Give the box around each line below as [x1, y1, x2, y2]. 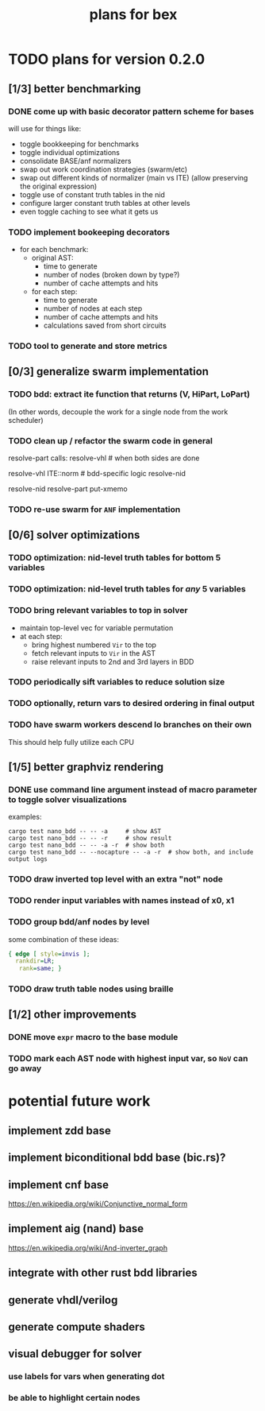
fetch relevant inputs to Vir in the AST [31, 648, 156, 657]
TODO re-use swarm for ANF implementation [8, 504, 181, 514]
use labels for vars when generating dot [8, 1371, 165, 1382]
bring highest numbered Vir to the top [31, 640, 157, 649]
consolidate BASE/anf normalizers [19, 156, 132, 165]
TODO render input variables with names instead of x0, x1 [8, 895, 235, 906]
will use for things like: [8, 123, 82, 133]
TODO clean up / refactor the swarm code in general [8, 435, 213, 446]
